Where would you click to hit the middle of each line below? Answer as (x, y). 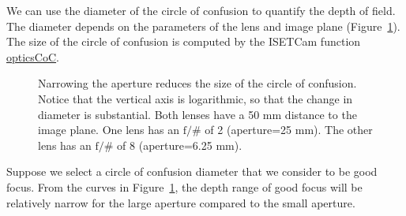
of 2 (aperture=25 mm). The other (289, 130)
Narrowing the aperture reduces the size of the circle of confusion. (197, 83)
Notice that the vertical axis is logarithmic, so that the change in (195, 98)
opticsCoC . (33, 56)
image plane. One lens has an (109, 130)
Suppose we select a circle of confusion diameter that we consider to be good (192, 171)
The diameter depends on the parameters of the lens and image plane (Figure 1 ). (203, 26)
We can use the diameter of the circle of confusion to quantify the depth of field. (201, 10)
